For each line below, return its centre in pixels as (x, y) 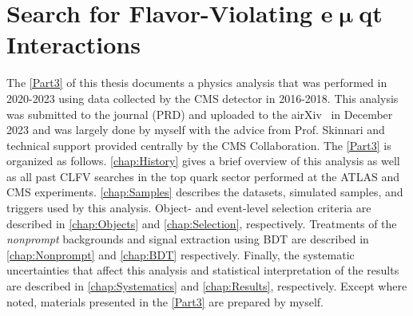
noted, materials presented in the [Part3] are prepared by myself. (165, 301)
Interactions (73, 44)
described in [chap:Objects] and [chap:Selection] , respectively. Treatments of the (202, 223)
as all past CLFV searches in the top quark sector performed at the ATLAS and (203, 176)
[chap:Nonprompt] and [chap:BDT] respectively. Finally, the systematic (181, 254)
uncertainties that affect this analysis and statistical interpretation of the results (203, 270)
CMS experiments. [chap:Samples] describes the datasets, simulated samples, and (205, 192)
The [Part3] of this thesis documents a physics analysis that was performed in (197, 83)
